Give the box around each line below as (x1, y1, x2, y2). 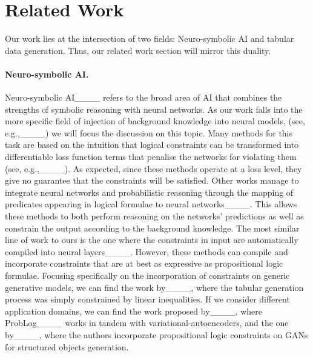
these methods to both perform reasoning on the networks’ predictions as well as (5, 210, 304, 222)
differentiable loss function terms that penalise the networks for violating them (5, 150, 297, 163)
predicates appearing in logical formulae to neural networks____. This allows (5, 198, 297, 210)
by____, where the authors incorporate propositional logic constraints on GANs (5, 328, 308, 341)
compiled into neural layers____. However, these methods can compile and (5, 245, 288, 258)
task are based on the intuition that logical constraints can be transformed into (5, 138, 299, 151)
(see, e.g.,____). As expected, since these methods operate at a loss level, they (5, 162, 302, 175)
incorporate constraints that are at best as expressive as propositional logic (5, 257, 283, 270)
